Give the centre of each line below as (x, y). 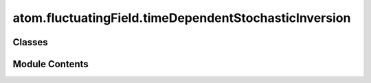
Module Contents (50, 64)
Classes (30, 42)
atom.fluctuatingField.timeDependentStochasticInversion (182, 18)
